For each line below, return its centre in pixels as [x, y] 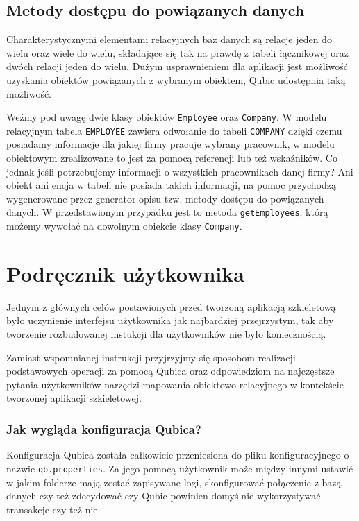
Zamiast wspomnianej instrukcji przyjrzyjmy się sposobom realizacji [151, 357]
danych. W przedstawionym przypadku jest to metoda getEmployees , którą [167, 212]
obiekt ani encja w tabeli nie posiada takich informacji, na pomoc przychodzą [172, 185]
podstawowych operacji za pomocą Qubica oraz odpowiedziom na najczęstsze [170, 371]
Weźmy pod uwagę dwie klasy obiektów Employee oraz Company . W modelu [167, 117]
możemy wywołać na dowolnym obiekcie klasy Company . [124, 226]
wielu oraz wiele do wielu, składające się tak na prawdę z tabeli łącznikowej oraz [178, 52]
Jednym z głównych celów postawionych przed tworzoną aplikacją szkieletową [171, 306]
